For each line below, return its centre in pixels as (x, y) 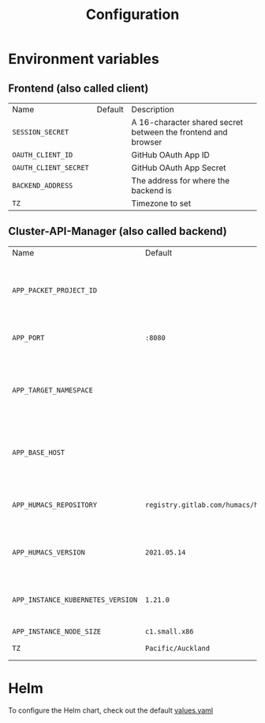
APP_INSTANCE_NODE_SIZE (57, 631)
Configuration (132, 15)
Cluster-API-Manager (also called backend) (118, 231)
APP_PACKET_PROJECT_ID (54, 290)
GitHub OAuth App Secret (179, 168)
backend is (151, 190)
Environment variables (84, 59)
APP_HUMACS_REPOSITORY (54, 505)
